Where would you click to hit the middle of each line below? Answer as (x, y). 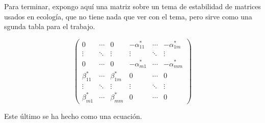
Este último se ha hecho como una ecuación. (73, 116)
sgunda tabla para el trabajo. (50, 26)
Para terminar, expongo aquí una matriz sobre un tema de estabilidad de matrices (132, 6)
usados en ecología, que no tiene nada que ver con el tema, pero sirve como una (128, 16)
